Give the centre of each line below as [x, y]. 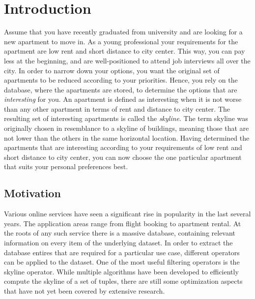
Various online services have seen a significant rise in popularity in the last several [127, 214]
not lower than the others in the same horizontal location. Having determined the [127, 137]
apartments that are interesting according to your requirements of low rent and [123, 147]
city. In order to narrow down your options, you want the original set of [112, 70]
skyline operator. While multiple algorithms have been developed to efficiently [121, 271]
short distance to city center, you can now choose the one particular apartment [123, 157]
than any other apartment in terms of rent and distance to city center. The [117, 108]
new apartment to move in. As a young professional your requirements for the [121, 41]
